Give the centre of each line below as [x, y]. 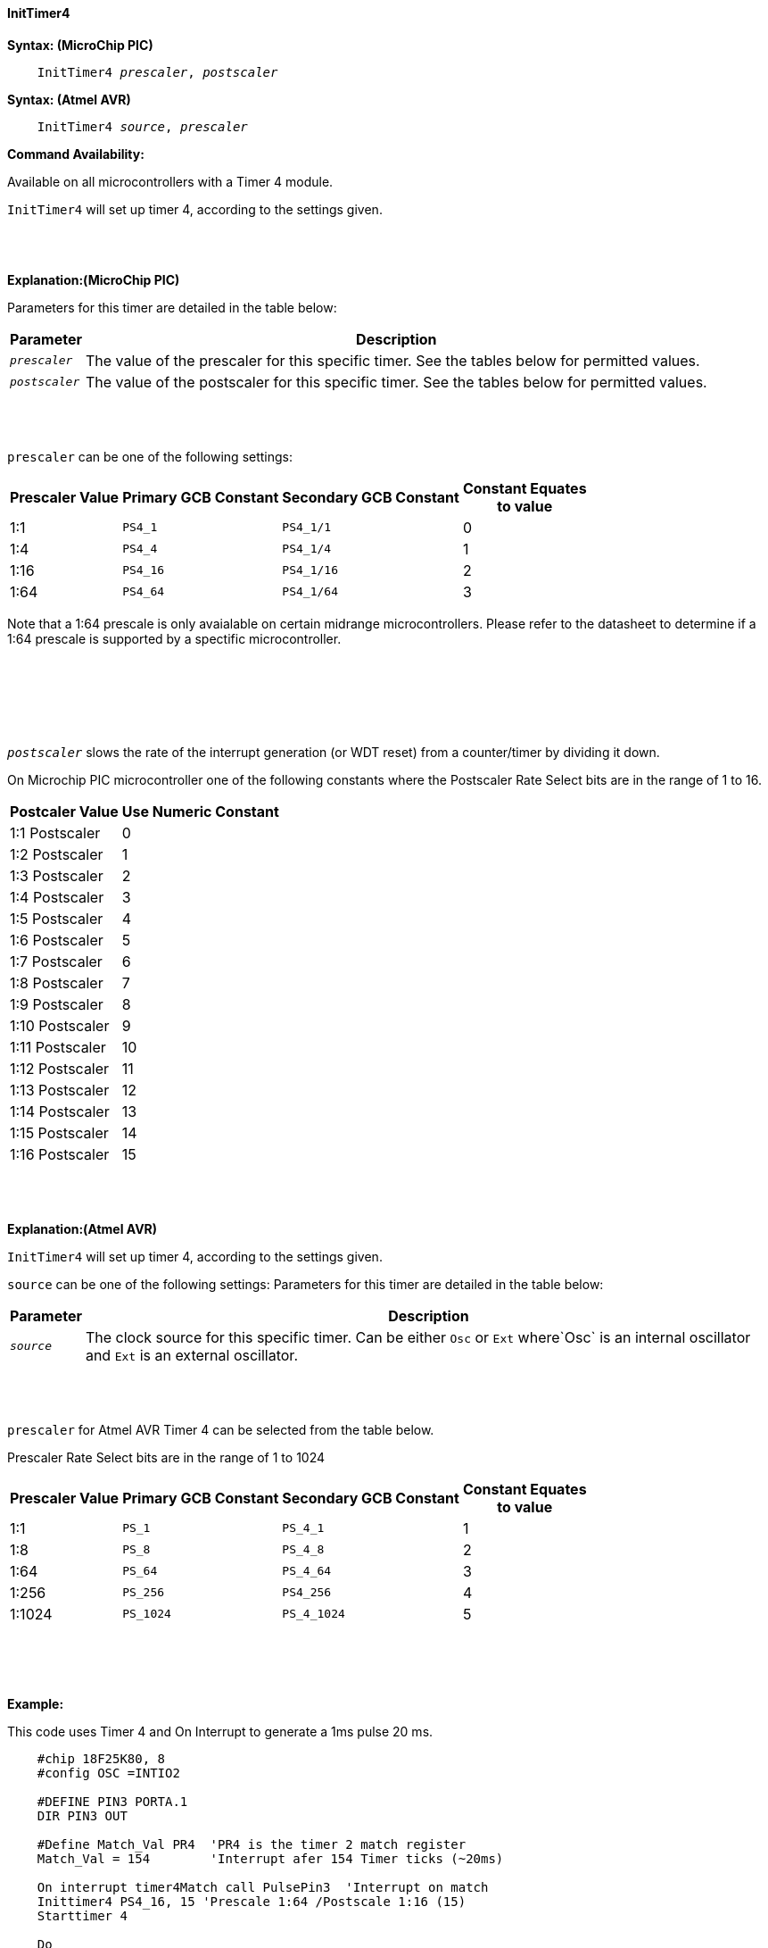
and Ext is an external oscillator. [191, 1355]
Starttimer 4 [82, 1915]
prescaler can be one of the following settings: [150, 456]
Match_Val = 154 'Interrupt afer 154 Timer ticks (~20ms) [270, 1858]
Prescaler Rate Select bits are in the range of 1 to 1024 [166, 1457]
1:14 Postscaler [60, 1111]
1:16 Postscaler [60, 1154]
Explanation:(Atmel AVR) [83, 1228]
